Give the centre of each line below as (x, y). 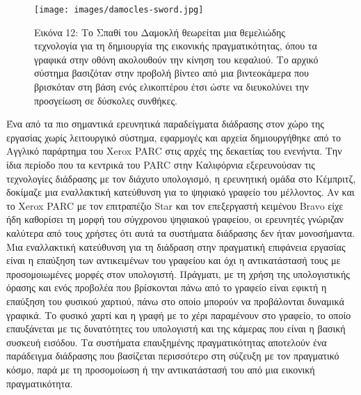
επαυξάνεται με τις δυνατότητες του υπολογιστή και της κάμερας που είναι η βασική (176, 328)
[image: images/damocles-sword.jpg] (119, 10)
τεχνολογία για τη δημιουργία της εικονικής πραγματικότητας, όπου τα (176, 46)
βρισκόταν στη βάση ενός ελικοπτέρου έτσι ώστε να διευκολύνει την (171, 87)
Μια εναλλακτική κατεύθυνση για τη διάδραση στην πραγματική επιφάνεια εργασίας (176, 246)
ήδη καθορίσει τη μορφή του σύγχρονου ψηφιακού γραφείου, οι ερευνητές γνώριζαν (175, 219)
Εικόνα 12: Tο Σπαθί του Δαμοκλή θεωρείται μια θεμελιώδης (160, 32)
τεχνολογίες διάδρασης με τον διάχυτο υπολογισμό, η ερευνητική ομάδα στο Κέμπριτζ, (181, 178)
